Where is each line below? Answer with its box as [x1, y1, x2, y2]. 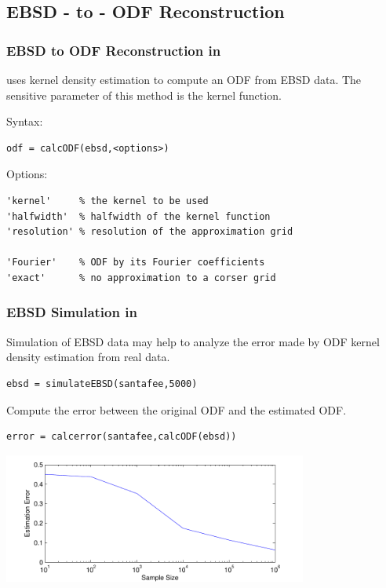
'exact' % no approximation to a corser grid [6, 272, 276, 283]
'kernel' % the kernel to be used [6, 195, 209, 206]
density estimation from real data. [6, 349, 170, 365]
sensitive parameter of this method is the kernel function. [6, 86, 282, 103]
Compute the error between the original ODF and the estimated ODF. [6, 401, 347, 418]
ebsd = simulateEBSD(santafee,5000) [6, 378, 198, 389]
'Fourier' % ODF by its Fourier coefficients [6, 257, 265, 268]
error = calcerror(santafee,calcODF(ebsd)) [6, 431, 237, 443]
